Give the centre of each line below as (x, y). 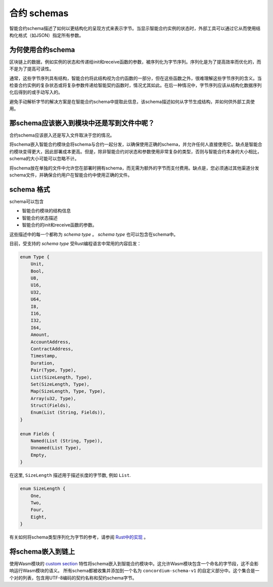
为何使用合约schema (42, 50)
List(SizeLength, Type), (61, 377)
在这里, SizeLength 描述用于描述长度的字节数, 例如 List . (70, 475)
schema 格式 (30, 189)
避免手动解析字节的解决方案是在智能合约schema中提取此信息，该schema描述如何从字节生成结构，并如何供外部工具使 (132, 102)
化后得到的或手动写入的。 (36, 92)
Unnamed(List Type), (56, 448)
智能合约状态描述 (40, 218)
